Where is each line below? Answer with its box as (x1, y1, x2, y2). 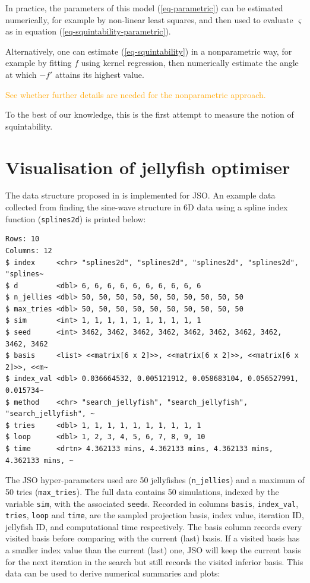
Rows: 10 (5, 235, 40, 244)
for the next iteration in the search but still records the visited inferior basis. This (5, 555, 303, 568)
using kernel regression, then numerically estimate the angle (81, 56, 299, 69)
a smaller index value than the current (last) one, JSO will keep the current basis (5, 544, 301, 556)
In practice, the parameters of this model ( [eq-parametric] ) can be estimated (5, 2, 283, 14)
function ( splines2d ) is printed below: (5, 212, 146, 225)
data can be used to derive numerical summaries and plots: (5, 567, 220, 579)
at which (5, 68, 37, 80)
